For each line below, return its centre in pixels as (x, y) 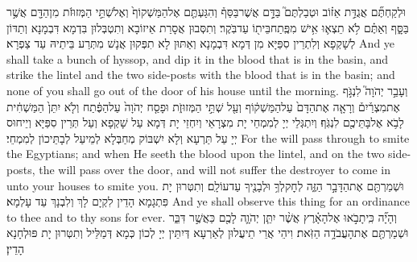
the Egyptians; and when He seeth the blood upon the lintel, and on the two (196, 154)
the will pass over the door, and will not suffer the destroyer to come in (215, 169)
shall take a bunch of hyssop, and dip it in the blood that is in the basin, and (198, 58)
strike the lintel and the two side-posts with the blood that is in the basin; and (201, 75)
